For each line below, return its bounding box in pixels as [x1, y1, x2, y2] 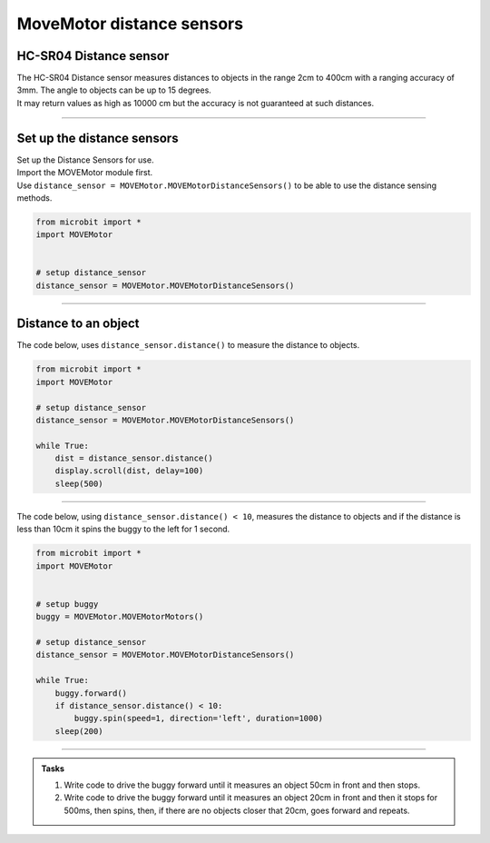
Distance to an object [16, 316, 140, 332]
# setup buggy [35, 599, 99, 609]
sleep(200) [54, 726, 103, 736]
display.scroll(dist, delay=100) [54, 466, 204, 476]
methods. [16, 192, 53, 203]
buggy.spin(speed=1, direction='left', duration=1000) [73, 713, 324, 724]
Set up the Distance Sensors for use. [16, 154, 154, 165]
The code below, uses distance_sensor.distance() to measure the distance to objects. [16, 340, 360, 351]
